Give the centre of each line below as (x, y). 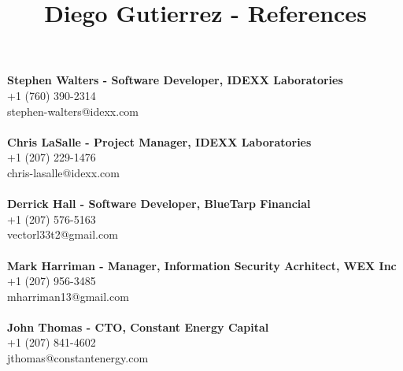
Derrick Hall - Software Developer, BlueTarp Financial (159, 204)
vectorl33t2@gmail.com (63, 234)
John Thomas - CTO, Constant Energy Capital (138, 326)
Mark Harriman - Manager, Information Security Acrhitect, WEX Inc (202, 265)
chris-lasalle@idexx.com (63, 172)
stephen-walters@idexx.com (73, 111)
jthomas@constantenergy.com (78, 358)
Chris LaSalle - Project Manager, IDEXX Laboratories (159, 141)
